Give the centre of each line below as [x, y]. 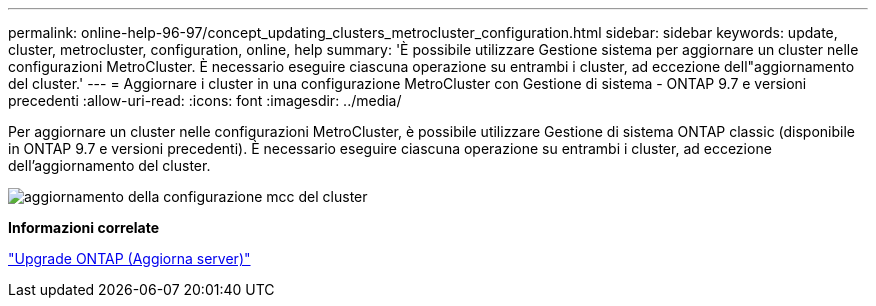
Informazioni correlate [84, 227]
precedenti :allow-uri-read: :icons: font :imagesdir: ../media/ [205, 100]
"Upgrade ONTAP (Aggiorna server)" [129, 258]
